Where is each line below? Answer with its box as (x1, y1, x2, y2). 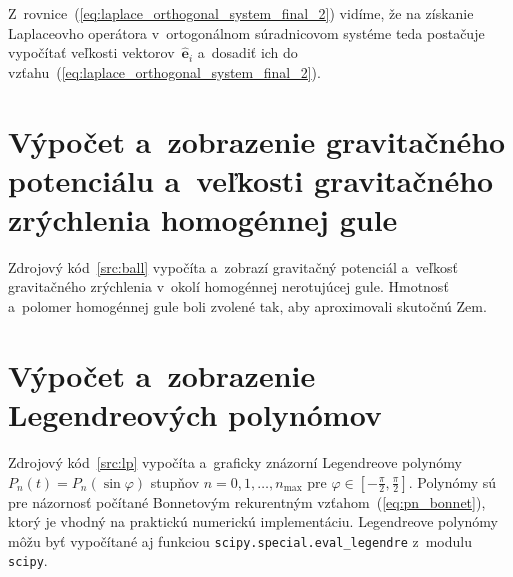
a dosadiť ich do (197, 42, 298, 63)
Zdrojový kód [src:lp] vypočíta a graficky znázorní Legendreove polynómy (8, 451, 462, 472)
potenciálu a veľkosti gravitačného (8, 159, 494, 200)
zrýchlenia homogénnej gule (8, 198, 398, 239)
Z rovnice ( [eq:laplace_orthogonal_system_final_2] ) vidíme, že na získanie (8, 3, 474, 23)
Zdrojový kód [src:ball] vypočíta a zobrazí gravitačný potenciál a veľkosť (8, 256, 458, 277)
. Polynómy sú (408, 471, 497, 492)
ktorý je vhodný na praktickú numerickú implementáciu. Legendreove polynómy (8, 511, 498, 532)
